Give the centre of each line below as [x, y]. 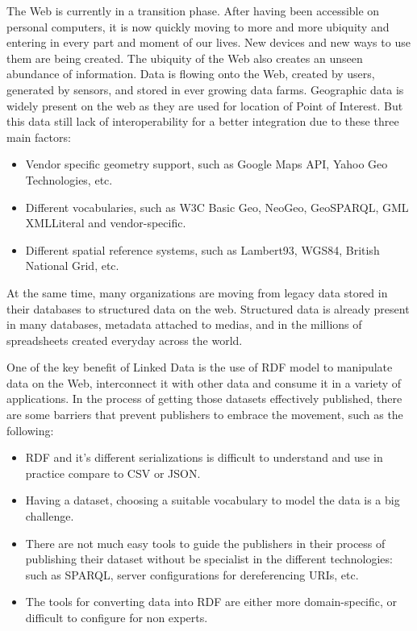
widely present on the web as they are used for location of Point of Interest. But [205, 105]
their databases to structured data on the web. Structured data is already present [208, 308]
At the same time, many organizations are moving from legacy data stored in [197, 292]
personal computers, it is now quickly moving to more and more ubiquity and [198, 26]
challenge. [50, 516]
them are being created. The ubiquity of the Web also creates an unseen [185, 58]
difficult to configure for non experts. [117, 617]
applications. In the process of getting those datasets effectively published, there [204, 399]
